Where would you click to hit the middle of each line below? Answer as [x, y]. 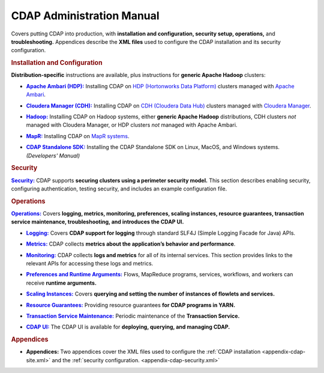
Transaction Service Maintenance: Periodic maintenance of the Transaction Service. [133, 316]
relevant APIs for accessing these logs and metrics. [90, 263]
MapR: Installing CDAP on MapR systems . [78, 136]
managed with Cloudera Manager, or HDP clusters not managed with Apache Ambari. [132, 125]
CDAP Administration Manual [85, 16]
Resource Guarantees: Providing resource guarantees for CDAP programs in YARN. [131, 305]
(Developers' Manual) [53, 156]
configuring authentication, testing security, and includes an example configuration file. [119, 189]
